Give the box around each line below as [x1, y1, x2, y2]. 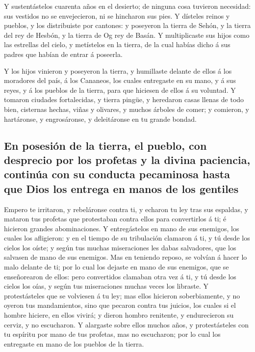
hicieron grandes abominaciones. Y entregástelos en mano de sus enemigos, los [4, 223, 239, 233]
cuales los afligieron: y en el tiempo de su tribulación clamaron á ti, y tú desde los [4, 233, 250, 243]
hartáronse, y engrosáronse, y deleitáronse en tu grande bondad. [4, 113, 197, 124]
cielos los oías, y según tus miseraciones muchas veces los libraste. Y [4, 281, 208, 291]
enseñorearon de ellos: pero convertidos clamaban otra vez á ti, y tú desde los [4, 271, 236, 281]
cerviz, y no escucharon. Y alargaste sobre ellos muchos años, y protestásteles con [4, 319, 249, 329]
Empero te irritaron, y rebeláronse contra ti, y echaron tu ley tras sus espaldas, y [4, 204, 249, 214]
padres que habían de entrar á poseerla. [4, 49, 123, 59]
